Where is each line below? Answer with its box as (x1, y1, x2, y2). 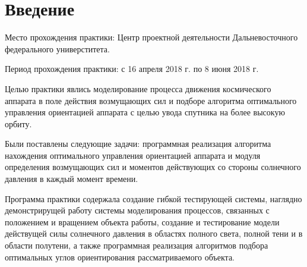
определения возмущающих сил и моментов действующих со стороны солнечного (5, 161, 301, 173)
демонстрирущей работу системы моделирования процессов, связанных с (5, 204, 270, 216)
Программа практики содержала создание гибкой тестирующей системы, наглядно (5, 192, 302, 205)
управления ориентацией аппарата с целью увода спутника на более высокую (5, 106, 285, 118)
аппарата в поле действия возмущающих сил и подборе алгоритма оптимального (5, 94, 297, 106)
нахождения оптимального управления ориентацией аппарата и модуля (5, 149, 261, 161)
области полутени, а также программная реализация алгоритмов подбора (5, 239, 268, 252)
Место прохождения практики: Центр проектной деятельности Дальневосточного (5, 31, 298, 43)
